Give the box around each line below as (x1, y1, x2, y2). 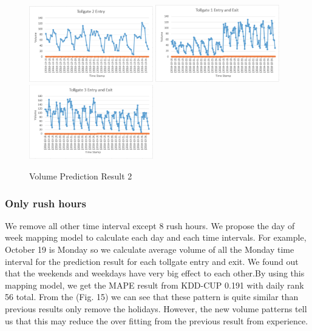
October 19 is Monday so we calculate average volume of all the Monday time (5, 243, 294, 256)
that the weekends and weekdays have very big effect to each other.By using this (5, 267, 305, 279)
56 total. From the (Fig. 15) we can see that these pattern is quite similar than (5, 290, 299, 303)
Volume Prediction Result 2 (29, 170, 132, 182)
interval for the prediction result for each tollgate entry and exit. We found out (5, 255, 299, 267)
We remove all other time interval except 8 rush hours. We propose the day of (5, 219, 295, 232)
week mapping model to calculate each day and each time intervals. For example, (5, 231, 307, 244)
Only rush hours (5, 195, 86, 210)
